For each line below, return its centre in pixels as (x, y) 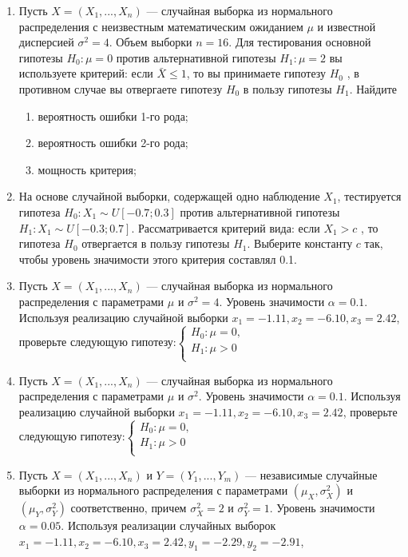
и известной (347, 26)
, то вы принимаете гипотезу (256, 73)
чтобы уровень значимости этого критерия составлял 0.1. (158, 259)
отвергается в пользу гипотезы (156, 243)
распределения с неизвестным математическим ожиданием (161, 26)
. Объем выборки (151, 42)
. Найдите (373, 88)
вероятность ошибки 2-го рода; (113, 143)
